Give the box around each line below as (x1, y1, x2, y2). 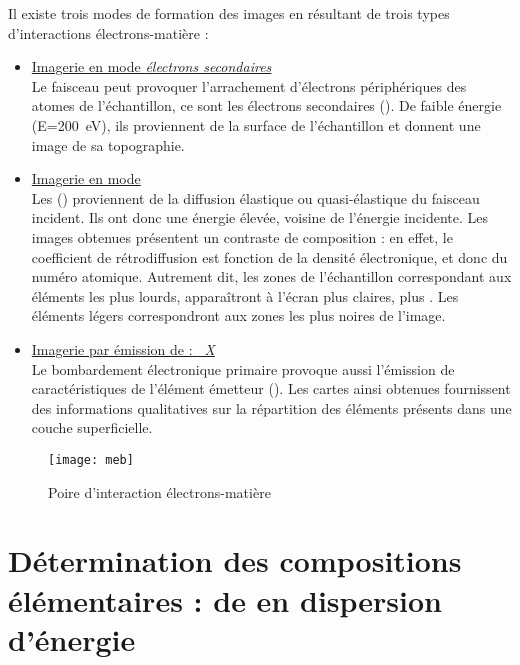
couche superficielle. (31, 417, 153, 438)
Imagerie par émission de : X (31, 338, 215, 359)
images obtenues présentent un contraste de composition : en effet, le (31, 226, 453, 247)
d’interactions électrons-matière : (8, 22, 209, 43)
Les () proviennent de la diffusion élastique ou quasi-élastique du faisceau (31, 187, 480, 208)
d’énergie (8, 618, 136, 659)
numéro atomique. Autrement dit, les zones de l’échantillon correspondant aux (31, 266, 512, 287)
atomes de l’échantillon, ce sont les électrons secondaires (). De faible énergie (31, 95, 502, 116)
